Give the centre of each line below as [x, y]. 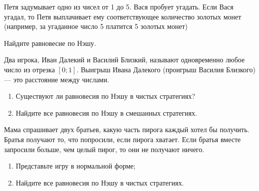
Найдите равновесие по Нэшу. [50, 43]
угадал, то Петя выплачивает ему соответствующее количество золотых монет [123, 16]
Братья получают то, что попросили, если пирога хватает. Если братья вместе [123, 139]
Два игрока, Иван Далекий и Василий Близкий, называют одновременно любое [125, 60]
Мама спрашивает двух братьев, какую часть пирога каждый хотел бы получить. [127, 129]
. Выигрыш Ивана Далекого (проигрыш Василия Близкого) [166, 69]
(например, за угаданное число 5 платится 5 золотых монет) [96, 26]
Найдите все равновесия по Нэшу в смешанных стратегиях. [106, 112]
